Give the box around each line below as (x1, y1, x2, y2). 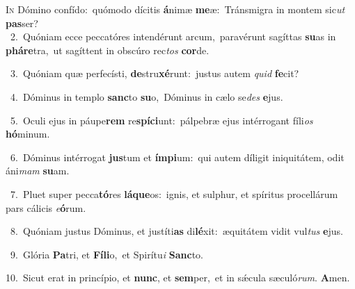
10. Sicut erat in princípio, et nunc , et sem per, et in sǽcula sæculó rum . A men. (6, 270, 350, 285)
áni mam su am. (6, 163, 70, 178)
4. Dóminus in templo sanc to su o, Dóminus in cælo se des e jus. (10, 89, 283, 104)
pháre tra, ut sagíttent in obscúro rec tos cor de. (6, 42, 210, 57)
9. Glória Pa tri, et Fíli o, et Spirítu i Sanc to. (10, 247, 203, 261)
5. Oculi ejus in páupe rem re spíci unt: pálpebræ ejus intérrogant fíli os (10, 113, 313, 127)
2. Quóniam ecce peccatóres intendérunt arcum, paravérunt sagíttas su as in (10, 29, 336, 44)
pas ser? (6, 15, 38, 30)
